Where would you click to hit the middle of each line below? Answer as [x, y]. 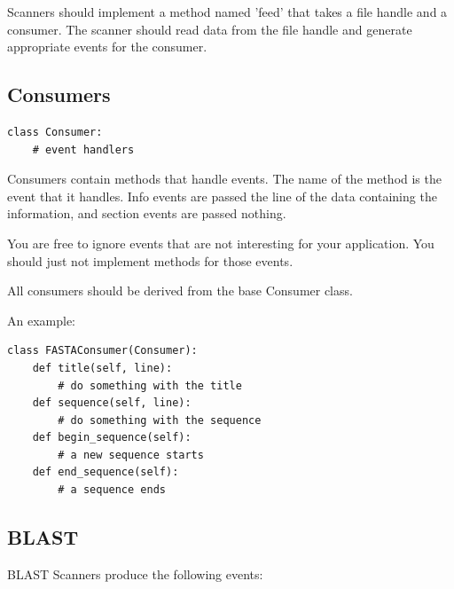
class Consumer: [55, 132]
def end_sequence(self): [106, 472]
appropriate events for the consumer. [107, 47]
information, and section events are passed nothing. [147, 213]
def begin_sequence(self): [112, 438]
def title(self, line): [102, 368]
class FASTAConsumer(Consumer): [102, 351]
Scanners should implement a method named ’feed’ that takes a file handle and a [227, 12]
